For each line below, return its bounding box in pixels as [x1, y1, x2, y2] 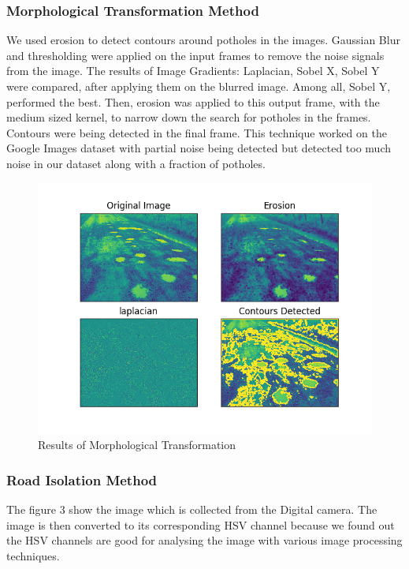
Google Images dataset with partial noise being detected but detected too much [6, 140, 391, 156]
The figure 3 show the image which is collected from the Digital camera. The [6, 500, 377, 517]
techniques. [6, 547, 60, 563]
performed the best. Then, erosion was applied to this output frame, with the [6, 93, 380, 110]
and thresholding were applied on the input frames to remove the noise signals [6, 47, 385, 63]
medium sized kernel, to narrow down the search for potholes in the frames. [6, 109, 371, 125]
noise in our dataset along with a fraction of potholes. [6, 155, 266, 171]
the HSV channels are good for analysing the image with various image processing [6, 532, 403, 548]
